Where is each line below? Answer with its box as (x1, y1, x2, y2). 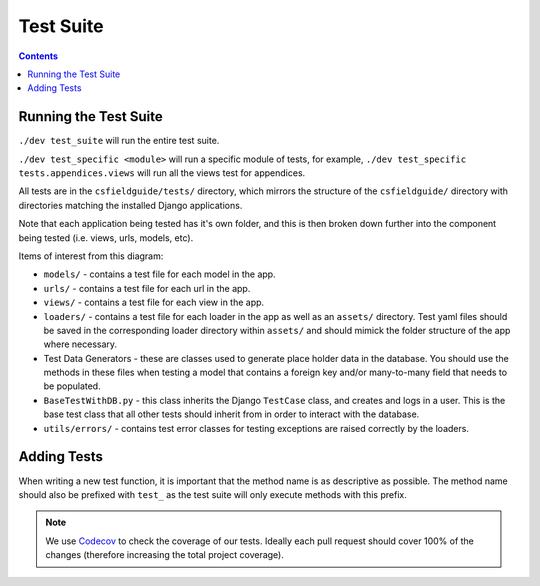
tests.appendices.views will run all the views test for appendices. (18, 167, 306, 179)
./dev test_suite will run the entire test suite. (18, 135, 220, 147)
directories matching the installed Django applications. (18, 199, 243, 211)
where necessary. (43, 338, 118, 350)
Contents (18, 50, 59, 62)
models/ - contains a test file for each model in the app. (43, 268, 276, 280)
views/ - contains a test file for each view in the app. (43, 296, 265, 309)
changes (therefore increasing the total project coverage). (45, 549, 284, 561)
